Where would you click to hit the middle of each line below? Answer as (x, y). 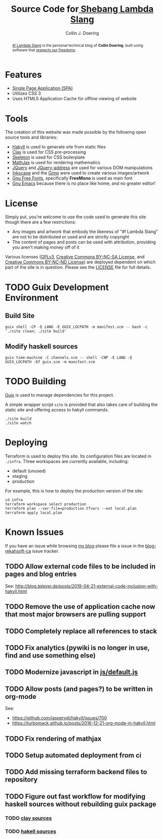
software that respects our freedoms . (44, 50)
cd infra (14, 500)
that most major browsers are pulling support (76, 615)
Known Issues (35, 532)
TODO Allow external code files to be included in (80, 566)
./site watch (18, 423)
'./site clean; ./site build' (36, 331)
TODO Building (36, 381)
